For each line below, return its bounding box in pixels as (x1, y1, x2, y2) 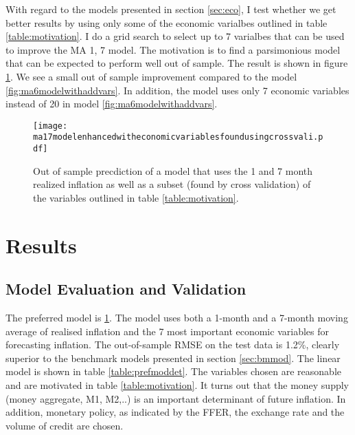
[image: (33, 120, 68, 131)
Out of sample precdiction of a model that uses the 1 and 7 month (33, 163, 313, 178)
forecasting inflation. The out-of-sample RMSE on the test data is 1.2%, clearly (5, 337, 340, 352)
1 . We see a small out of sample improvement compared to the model (5, 69, 297, 83)
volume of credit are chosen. (5, 418, 124, 432)
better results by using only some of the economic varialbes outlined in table (5, 15, 328, 30)
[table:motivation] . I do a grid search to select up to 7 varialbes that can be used (5, 29, 345, 43)
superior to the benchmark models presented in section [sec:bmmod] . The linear (5, 350, 341, 365)
